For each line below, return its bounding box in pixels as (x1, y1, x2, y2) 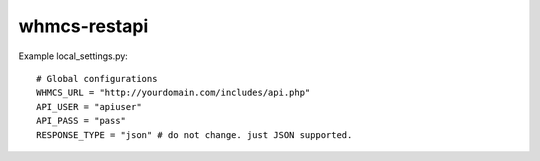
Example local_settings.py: (18, 50, 129, 62)
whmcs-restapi (18, 15, 149, 37)
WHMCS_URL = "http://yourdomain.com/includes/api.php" (36, 87, 311, 99)
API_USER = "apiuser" (36, 101, 142, 112)
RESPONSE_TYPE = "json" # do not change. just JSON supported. (36, 129, 353, 140)
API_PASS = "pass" (36, 115, 127, 127)
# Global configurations (36, 73, 158, 84)
